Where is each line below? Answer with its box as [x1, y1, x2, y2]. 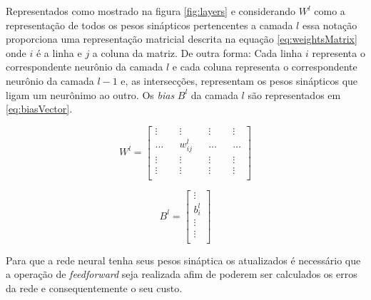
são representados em [248, 87, 341, 102]
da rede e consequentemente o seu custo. [6, 280, 183, 295]
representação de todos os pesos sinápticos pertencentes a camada [6, 17, 293, 32]
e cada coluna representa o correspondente [172, 59, 357, 74]
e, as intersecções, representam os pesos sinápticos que [121, 73, 358, 88]
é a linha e [36, 45, 82, 60]
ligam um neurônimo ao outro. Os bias [6, 87, 175, 102]
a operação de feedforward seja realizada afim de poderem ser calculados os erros [6, 267, 357, 281]
